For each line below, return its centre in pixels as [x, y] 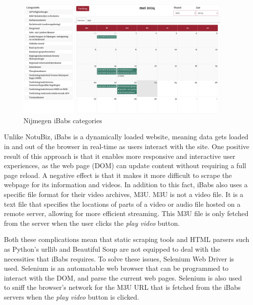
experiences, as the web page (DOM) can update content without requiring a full [125, 165]
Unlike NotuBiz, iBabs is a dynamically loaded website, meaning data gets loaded [126, 137]
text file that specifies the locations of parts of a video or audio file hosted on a [122, 204]
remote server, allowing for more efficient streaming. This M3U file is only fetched [126, 213]
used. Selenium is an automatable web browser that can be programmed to [116, 268]
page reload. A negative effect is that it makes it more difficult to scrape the [118, 175]
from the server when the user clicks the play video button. [92, 223]
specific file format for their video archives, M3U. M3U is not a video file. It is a [124, 194]
